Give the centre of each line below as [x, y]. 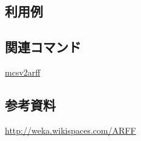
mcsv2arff [23, 72]
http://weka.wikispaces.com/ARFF [70, 130]
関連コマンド [43, 47]
